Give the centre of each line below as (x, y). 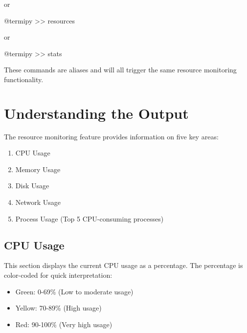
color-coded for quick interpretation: (58, 275)
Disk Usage (32, 186)
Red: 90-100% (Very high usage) (64, 324)
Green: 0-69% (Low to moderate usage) (74, 291)
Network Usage (38, 202)
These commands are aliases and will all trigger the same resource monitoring (120, 70)
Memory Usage (38, 169)
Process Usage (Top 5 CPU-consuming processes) (90, 218)
